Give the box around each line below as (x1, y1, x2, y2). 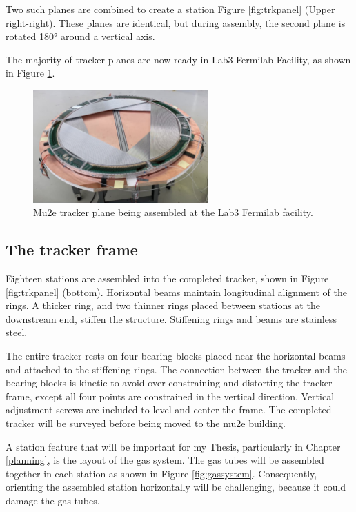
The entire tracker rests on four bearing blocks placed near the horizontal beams (6, 348, 346, 363)
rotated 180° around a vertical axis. (6, 29, 155, 43)
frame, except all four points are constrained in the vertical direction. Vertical (6, 388, 335, 403)
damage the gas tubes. (6, 493, 100, 507)
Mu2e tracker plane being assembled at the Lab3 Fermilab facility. (33, 205, 313, 219)
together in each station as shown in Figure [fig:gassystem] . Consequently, (6, 466, 317, 480)
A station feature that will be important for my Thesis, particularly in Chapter (6, 439, 341, 453)
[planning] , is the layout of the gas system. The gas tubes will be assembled (6, 453, 324, 467)
